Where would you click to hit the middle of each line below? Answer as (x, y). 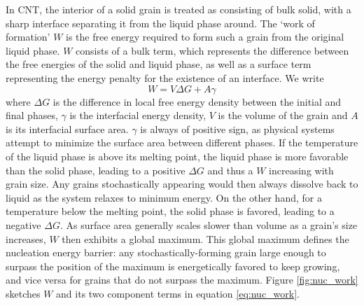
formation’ (28, 37)
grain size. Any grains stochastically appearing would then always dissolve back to (182, 184)
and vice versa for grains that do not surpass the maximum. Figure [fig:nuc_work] (182, 280)
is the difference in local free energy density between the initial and (197, 101)
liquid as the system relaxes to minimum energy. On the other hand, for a (164, 197)
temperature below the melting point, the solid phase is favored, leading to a (170, 211)
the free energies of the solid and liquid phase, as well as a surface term (159, 64)
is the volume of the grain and (283, 115)
